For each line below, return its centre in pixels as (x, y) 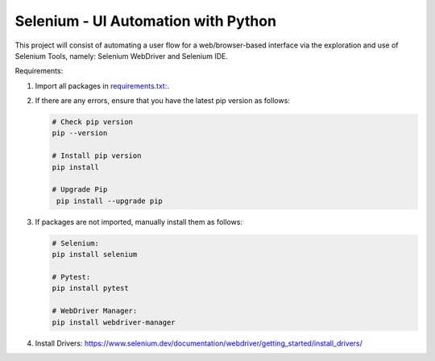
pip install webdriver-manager (114, 322)
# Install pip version (97, 156)
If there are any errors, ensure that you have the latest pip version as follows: (162, 101)
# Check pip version (92, 122)
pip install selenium (95, 255)
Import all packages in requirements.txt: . (102, 85)
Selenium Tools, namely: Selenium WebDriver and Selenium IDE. (122, 56)
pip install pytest (90, 288)
